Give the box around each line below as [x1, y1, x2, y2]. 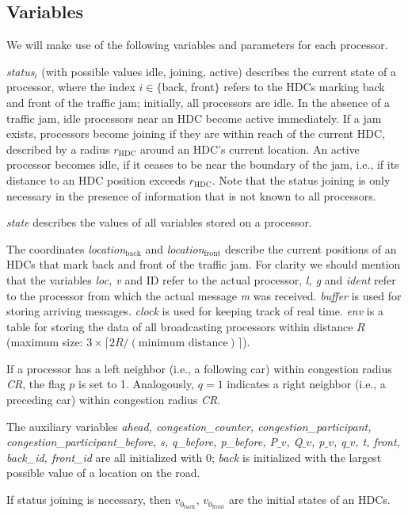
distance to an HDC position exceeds [6, 171, 185, 188]
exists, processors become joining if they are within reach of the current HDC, [6, 125, 385, 142]
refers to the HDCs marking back [223, 78, 385, 95]
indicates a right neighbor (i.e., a [227, 376, 386, 392]
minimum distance [138, 338, 228, 349]
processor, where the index [6, 78, 135, 95]
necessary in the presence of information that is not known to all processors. [6, 187, 376, 204]
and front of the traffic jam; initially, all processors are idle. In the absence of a [6, 93, 390, 110]
